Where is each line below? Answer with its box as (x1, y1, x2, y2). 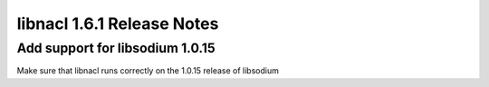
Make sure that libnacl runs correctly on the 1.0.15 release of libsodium (16, 65, 280, 76)
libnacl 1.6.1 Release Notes (16, 14, 219, 34)
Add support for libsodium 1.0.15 (16, 40, 216, 56)
